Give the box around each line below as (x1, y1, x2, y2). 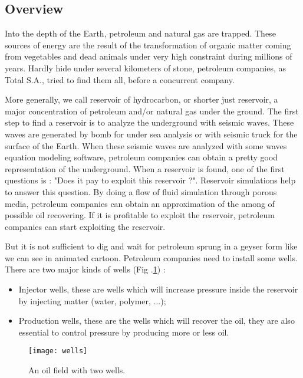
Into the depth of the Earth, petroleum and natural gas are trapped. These (5, 27, 276, 40)
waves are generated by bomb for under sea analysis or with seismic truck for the (5, 127, 298, 140)
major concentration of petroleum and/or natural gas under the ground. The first (5, 104, 299, 117)
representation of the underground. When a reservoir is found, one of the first (5, 162, 285, 175)
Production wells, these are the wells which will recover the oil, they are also (18, 314, 295, 327)
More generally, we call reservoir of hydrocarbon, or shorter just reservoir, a (5, 93, 278, 106)
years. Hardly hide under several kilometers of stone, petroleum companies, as (5, 61, 286, 74)
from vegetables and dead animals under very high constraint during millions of (5, 50, 292, 63)
